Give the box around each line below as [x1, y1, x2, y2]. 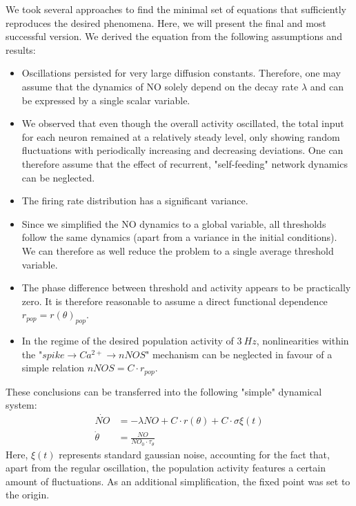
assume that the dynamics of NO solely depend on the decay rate [21, 79, 299, 93]
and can [310, 79, 344, 93]
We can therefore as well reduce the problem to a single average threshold [21, 243, 334, 257]
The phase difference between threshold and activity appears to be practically [21, 280, 351, 295]
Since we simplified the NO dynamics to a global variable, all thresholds [21, 216, 326, 231]
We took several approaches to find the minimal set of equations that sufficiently [6, 2, 346, 16]
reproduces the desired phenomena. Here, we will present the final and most [6, 15, 326, 30]
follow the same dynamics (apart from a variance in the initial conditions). [21, 230, 337, 244]
